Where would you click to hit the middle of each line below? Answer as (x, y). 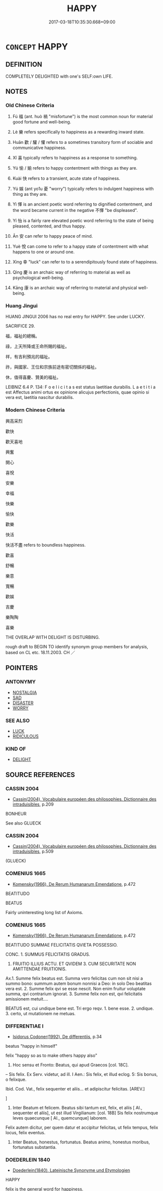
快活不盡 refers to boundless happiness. (46, 545)
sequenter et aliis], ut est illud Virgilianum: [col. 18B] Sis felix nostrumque (85, 1113)
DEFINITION (24, 64)
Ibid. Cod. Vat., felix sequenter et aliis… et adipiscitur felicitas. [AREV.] (75, 1089)
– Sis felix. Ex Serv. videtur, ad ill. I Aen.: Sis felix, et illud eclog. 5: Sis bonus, (82, 1074)
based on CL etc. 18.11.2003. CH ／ (41, 653)
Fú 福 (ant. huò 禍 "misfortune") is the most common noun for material (83, 117)
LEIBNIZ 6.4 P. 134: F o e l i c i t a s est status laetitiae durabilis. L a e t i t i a (81, 387)
